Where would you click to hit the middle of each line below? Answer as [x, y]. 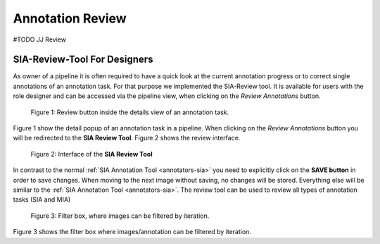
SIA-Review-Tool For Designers [83, 60]
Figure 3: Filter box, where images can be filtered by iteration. [120, 216]
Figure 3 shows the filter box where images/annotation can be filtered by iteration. [132, 232]
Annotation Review [70, 18]
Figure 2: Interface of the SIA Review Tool [91, 154]
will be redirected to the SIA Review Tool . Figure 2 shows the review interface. [127, 138]
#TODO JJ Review [40, 39]
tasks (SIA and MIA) [42, 200]
